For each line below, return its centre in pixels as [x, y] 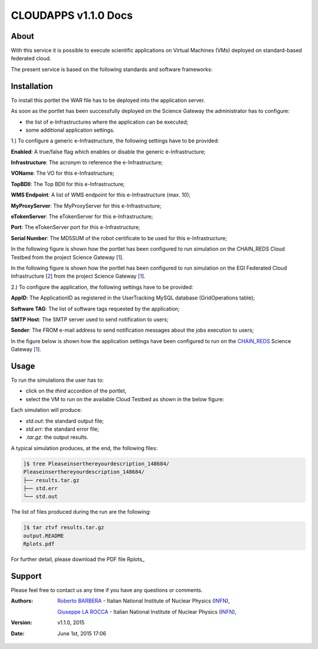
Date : [18, 633]
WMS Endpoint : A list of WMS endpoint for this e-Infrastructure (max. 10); [101, 195]
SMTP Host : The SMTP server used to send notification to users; [90, 319]
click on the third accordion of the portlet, [76, 391]
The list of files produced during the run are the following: [81, 512]
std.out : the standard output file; [65, 421]
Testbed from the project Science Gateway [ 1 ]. [67, 257]
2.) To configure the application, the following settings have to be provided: [102, 287]
